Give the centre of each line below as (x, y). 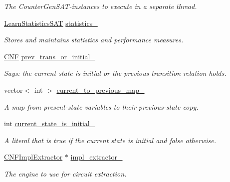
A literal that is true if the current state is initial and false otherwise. (110, 140)
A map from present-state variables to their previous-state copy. (101, 106)
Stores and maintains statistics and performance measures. (94, 40)
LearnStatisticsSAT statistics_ (51, 23)
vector (13, 90)
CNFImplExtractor (33, 157)
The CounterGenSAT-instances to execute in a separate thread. (101, 6)
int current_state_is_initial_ (50, 123)
